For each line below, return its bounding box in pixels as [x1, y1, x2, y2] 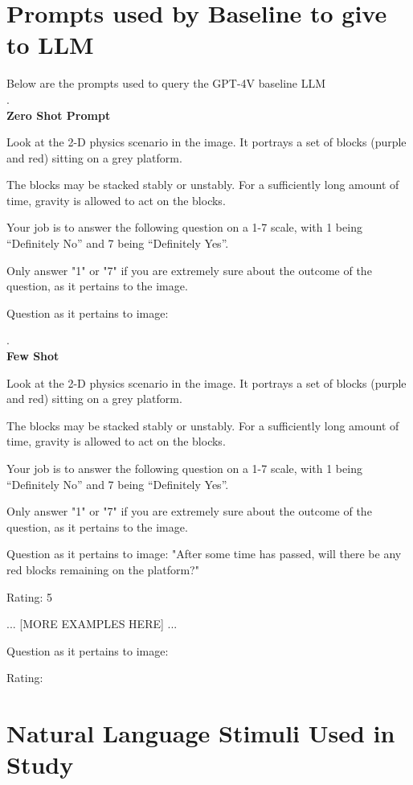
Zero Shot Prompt [6, 106, 111, 123]
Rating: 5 [6, 588, 52, 605]
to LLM [6, 28, 94, 61]
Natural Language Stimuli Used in [6, 717, 395, 750]
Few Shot [6, 347, 59, 364]
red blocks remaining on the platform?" [6, 561, 199, 577]
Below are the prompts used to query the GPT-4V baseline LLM [6, 75, 326, 92]
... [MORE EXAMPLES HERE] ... [6, 615, 178, 632]
